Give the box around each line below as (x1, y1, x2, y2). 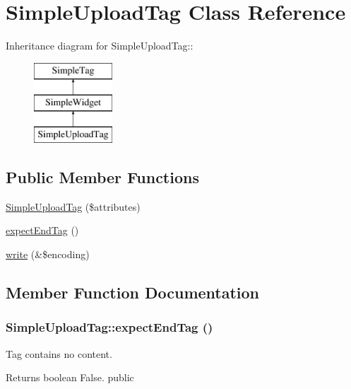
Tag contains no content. (6, 346, 112, 361)
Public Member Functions (6, 166, 199, 188)
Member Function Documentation (6, 281, 260, 303)
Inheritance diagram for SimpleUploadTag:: (6, 38, 194, 53)
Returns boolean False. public (6, 370, 134, 385)
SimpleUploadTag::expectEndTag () (6, 318, 213, 336)
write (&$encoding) (6, 247, 90, 262)
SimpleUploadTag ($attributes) (6, 199, 141, 214)
